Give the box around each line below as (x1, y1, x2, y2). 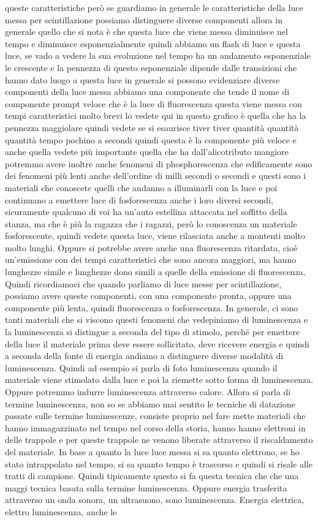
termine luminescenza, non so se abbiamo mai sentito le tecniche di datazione (5, 397, 295, 410)
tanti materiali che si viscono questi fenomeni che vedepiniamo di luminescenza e (5, 313, 308, 326)
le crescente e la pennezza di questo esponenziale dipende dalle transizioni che (5, 61, 297, 74)
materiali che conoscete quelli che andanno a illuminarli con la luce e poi (5, 181, 278, 194)
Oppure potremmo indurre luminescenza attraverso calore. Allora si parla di (5, 385, 291, 398)
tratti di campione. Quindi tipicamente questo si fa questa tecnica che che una (5, 469, 299, 482)
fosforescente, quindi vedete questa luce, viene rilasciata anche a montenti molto (5, 229, 305, 242)
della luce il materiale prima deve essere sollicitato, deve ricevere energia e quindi (5, 337, 310, 350)
